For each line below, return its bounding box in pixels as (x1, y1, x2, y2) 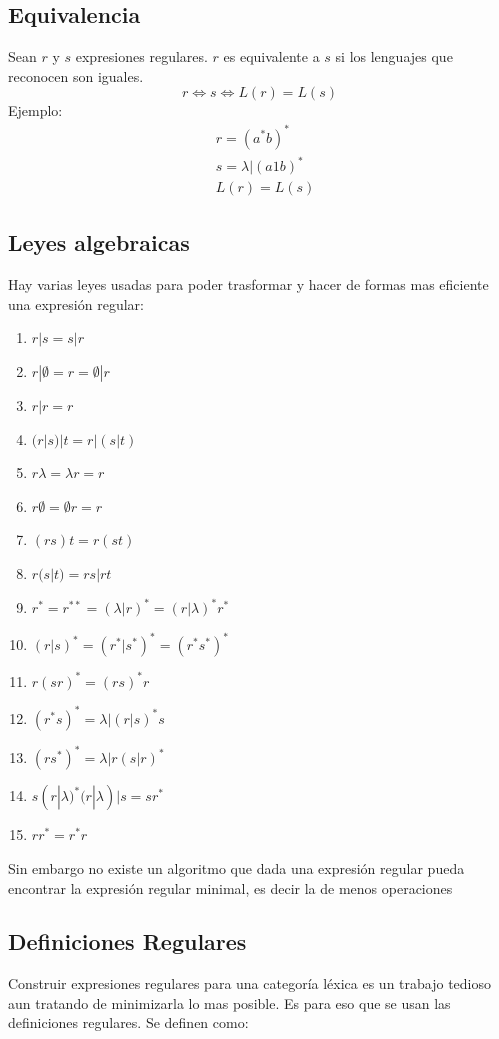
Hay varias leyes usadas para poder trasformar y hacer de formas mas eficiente (8, 274, 489, 295)
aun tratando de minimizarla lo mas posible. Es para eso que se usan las (8, 992, 451, 1013)
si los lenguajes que (335, 46, 453, 67)
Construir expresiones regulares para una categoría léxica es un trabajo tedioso (8, 973, 491, 994)
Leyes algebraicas (8, 227, 190, 258)
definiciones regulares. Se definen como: (8, 1012, 249, 1033)
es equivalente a (223, 46, 320, 67)
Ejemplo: (8, 100, 63, 121)
